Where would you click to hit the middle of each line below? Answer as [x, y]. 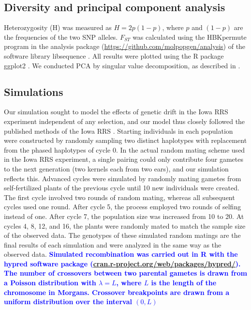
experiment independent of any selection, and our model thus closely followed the [125, 121]
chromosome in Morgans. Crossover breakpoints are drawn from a [117, 292]
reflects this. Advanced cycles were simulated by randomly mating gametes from [123, 178]
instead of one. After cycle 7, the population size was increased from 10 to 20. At [124, 216]
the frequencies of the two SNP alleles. [61, 37]
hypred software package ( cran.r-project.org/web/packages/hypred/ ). [122, 263]
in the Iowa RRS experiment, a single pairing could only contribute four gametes [124, 159]
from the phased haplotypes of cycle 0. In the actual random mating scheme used [125, 149]
